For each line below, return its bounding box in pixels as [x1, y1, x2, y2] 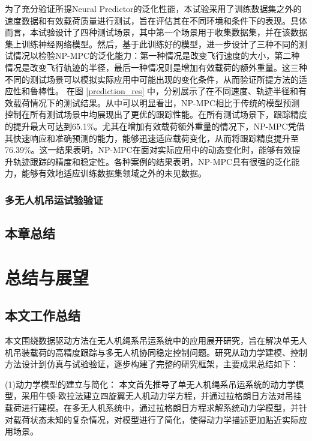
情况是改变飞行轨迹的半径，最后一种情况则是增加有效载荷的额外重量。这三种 [5, 61, 307, 73]
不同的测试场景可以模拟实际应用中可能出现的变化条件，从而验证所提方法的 [5, 73, 299, 85]
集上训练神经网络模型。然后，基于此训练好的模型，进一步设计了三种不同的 [5, 37, 299, 50]
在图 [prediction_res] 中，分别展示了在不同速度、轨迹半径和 [66, 85, 299, 97]
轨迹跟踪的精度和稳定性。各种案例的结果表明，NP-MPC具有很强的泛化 [13, 155, 292, 167]
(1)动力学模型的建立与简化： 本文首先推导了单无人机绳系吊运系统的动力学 [5, 377, 296, 390]
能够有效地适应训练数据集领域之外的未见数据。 [21, 167, 206, 179]
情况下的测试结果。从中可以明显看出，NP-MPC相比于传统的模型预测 [29, 96, 300, 109]
